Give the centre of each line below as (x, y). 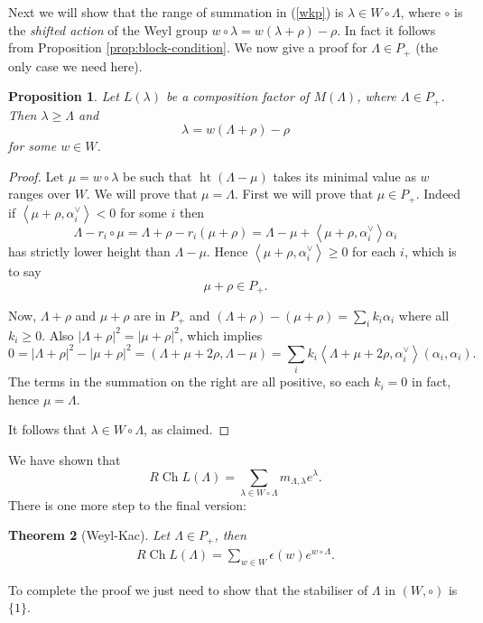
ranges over (39, 194)
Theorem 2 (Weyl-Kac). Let (89, 535)
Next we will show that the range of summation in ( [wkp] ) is (176, 12)
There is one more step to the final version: (127, 504)
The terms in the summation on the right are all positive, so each (189, 381)
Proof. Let (36, 176)
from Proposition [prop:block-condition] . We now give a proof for (188, 47)
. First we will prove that (304, 194)
